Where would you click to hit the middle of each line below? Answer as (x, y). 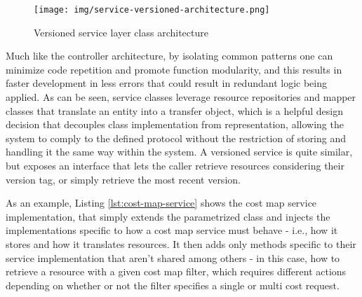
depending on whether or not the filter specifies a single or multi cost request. (173, 285)
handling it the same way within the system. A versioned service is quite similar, (179, 152)
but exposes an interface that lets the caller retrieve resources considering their (175, 165)
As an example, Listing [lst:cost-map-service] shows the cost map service (161, 203)
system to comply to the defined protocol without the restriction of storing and (176, 138)
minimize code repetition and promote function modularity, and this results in (174, 69)
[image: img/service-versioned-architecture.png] (152, 10)
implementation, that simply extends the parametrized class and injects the (168, 216)
